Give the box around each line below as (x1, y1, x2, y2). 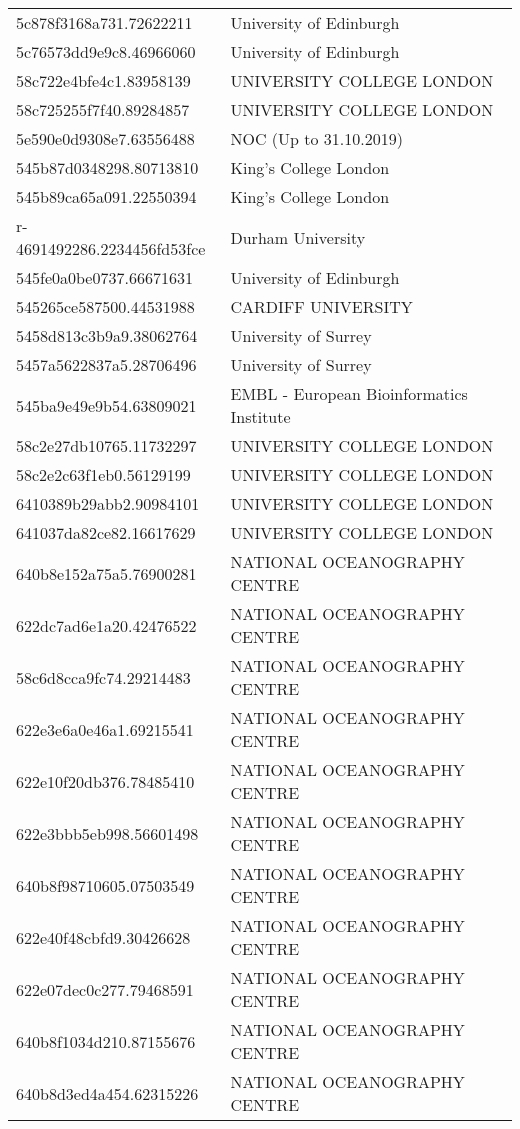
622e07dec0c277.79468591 (16, 977, 194, 1001)
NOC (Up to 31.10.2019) (230, 127, 403, 150)
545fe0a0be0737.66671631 (16, 266, 193, 289)
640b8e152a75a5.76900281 (16, 561, 197, 585)
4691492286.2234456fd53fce (16, 237, 206, 260)
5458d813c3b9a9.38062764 (16, 324, 198, 347)
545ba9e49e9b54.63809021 (16, 393, 197, 417)
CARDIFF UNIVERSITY (230, 295, 413, 318)
